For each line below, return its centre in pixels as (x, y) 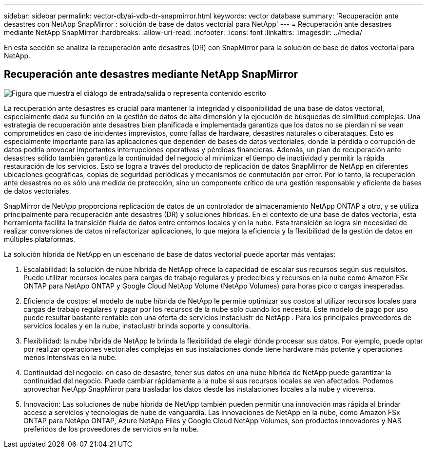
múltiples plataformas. (40, 239)
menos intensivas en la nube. (70, 357)
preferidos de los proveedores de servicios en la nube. (111, 429)
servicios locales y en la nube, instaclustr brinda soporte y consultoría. (137, 325)
